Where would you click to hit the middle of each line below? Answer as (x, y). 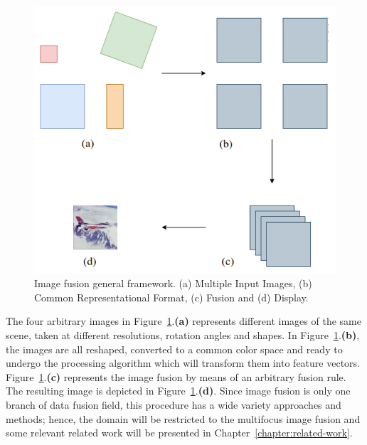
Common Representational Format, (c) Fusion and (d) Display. (171, 297)
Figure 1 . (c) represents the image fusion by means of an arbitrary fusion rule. (176, 376)
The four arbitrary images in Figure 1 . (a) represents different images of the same (183, 321)
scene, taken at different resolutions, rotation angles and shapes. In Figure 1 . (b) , (183, 335)
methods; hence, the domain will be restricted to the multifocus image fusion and (183, 418)
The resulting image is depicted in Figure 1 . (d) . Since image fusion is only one (178, 391)
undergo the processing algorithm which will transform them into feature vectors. (183, 363)
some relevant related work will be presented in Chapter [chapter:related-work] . (179, 433)
